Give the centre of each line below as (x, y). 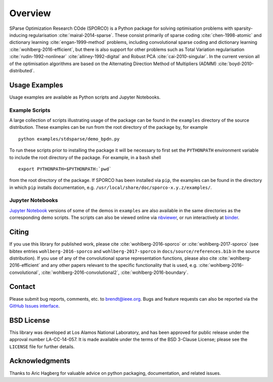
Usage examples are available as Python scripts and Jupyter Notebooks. (85, 97)
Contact (22, 287)
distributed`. (22, 70)
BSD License (30, 320)
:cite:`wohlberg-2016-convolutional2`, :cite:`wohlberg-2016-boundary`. (115, 272)
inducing (18, 35)
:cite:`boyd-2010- (236, 64)
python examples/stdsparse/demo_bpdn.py (69, 139)
